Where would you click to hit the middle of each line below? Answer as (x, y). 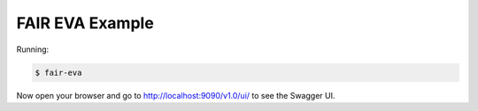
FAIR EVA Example (85, 23)
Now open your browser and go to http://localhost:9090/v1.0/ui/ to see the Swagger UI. (176, 95)
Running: (33, 49)
